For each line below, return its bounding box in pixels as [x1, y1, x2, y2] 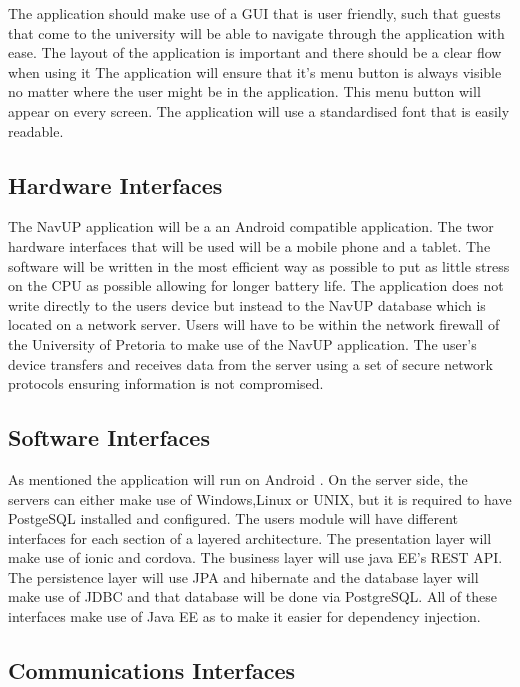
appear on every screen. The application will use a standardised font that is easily [8, 100, 510, 121]
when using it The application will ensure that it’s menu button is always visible [8, 61, 502, 82]
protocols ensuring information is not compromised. [8, 373, 324, 394]
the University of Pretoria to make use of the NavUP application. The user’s [8, 333, 477, 354]
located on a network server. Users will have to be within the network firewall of [8, 314, 500, 335]
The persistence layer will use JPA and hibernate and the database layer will [8, 566, 479, 587]
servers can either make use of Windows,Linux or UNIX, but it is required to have [8, 488, 512, 509]
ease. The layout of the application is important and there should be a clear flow [8, 42, 502, 63]
